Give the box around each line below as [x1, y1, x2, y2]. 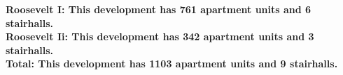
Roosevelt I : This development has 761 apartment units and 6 [6, 2, 311, 16]
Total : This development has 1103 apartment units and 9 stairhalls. [6, 56, 338, 71]
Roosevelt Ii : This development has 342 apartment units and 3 [6, 29, 314, 44]
